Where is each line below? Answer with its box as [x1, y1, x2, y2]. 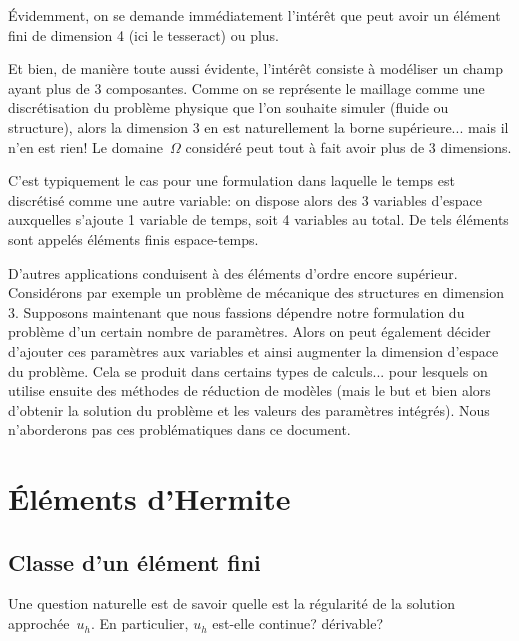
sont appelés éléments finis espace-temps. [8, 228, 259, 249]
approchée [8, 613, 70, 634]
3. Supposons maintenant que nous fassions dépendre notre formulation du [8, 301, 465, 322]
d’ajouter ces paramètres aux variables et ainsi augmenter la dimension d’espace [8, 340, 499, 361]
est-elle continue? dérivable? [212, 613, 384, 634]
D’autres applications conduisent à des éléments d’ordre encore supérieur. [8, 262, 458, 283]
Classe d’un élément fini [8, 546, 261, 577]
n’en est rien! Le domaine [8, 136, 164, 157]
